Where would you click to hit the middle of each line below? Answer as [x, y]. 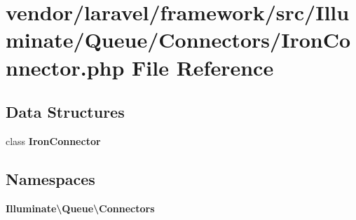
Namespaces [50, 178]
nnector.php [65, 67]
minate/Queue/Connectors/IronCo [178, 40]
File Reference [203, 67]
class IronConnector [53, 140]
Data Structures [65, 112]
